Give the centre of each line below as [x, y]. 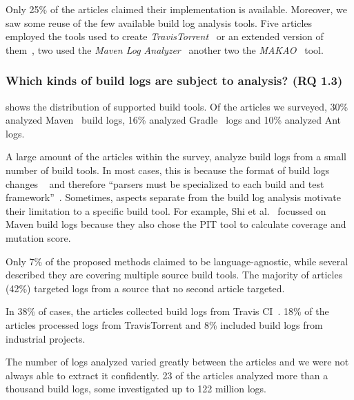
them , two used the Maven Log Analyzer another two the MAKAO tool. [165, 49]
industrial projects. [46, 338]
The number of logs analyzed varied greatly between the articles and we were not [177, 362]
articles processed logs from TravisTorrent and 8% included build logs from [164, 324]
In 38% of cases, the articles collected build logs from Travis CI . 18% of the [167, 311]
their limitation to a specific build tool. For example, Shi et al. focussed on [166, 210]
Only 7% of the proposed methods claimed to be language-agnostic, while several [177, 261]
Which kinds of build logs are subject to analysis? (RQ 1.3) [174, 80]
